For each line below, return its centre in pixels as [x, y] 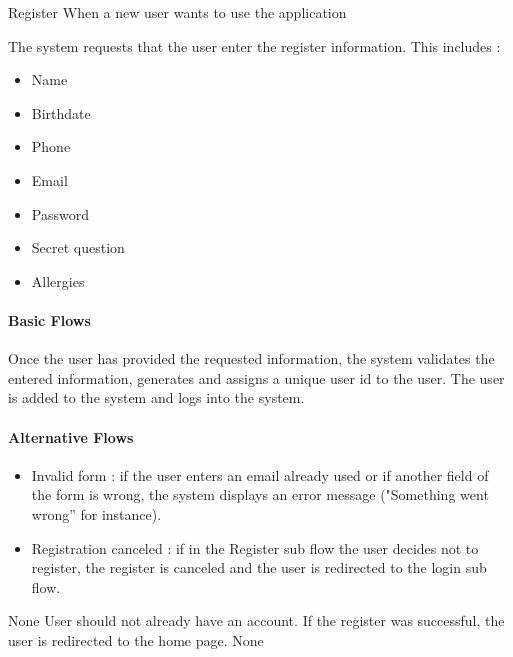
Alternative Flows [71, 436]
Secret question [78, 247]
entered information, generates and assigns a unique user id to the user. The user [256, 377]
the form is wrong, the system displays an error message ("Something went [260, 494]
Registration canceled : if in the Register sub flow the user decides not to [255, 547]
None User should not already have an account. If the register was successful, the [256, 620]
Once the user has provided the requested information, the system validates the [251, 358]
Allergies [58, 280]
